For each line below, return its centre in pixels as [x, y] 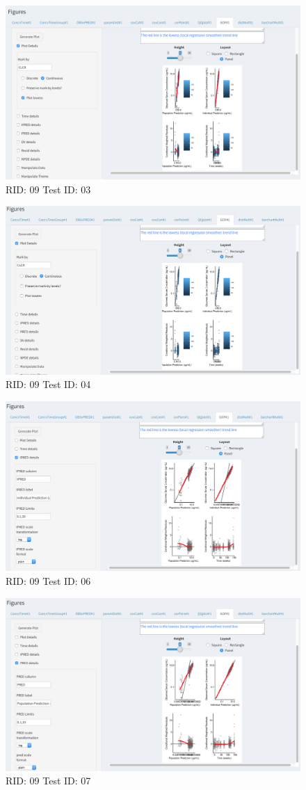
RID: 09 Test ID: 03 [48, 189]
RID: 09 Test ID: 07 [48, 781]
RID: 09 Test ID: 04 [48, 384]
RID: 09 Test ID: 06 [48, 580]
